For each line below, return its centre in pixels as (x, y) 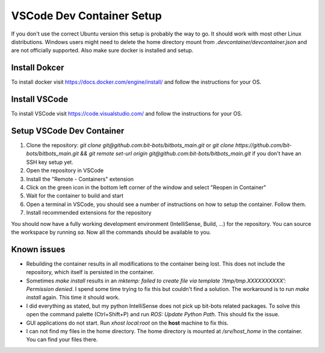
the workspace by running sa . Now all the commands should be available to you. (111, 232)
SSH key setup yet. (50, 162)
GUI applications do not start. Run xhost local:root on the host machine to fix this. (127, 323)
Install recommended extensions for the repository (89, 213)
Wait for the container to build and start (75, 196)
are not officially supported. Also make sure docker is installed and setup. (102, 51)
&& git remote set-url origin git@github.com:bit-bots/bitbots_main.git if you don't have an (191, 154)
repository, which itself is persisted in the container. (90, 272)
